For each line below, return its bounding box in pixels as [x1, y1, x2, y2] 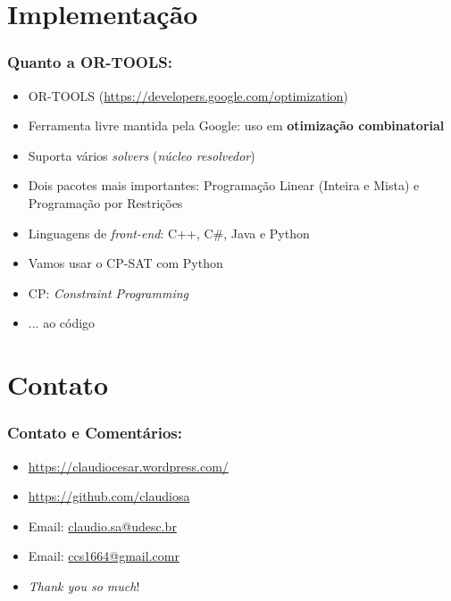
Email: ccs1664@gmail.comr [28, 547, 180, 565]
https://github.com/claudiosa [28, 487, 190, 505]
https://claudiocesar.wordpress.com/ [28, 456, 229, 475]
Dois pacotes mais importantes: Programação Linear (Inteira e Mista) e [28, 176, 420, 195]
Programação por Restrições [28, 193, 183, 212]
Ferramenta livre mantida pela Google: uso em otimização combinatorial [28, 116, 445, 135]
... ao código [28, 313, 96, 332]
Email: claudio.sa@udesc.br [28, 516, 177, 535]
